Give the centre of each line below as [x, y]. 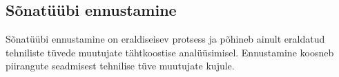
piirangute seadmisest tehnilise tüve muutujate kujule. [120, 66]
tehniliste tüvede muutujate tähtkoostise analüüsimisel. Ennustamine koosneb [170, 52]
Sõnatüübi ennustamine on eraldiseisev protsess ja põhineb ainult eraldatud [165, 39]
